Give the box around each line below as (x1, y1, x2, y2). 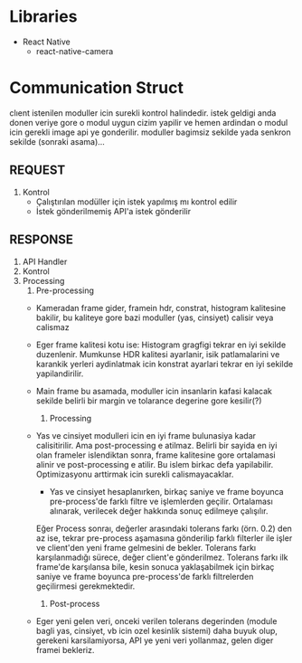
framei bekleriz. (35, 644, 95, 655)
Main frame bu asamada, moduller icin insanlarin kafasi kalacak (35, 385, 273, 396)
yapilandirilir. (35, 368, 84, 379)
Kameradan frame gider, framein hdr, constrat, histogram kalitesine (35, 302, 287, 313)
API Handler (22, 256, 68, 267)
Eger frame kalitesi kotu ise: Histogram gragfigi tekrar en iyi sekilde (35, 339, 287, 350)
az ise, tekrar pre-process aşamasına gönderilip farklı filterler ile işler (35, 532, 293, 544)
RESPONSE (9, 232, 74, 248)
